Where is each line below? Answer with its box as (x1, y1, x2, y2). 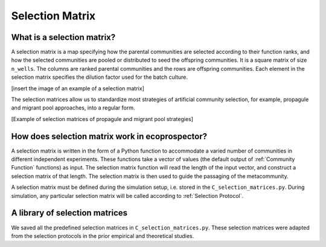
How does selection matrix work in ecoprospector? (11, 131, 208, 142)
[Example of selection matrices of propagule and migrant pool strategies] (11, 115, 193, 122)
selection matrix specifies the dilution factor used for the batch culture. (11, 73, 188, 81)
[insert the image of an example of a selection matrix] (11, 85, 144, 92)
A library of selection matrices (11, 208, 128, 218)
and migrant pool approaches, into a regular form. (11, 104, 135, 111)
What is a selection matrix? (11, 32, 116, 42)
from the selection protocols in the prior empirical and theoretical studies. (11, 232, 194, 239)
